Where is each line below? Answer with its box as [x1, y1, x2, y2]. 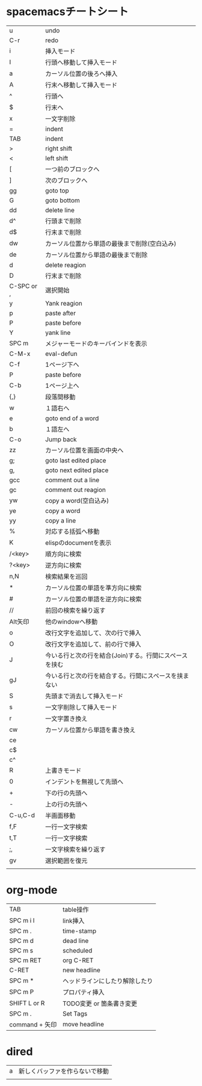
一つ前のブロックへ [44, 165, 100, 173]
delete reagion [44, 260, 86, 269]
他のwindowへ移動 [44, 617, 98, 625]
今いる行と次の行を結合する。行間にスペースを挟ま [44, 671, 189, 680]
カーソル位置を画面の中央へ [44, 446, 124, 454]
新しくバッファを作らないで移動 [18, 1067, 109, 1075]
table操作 [62, 905, 89, 913]
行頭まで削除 [44, 216, 82, 225]
